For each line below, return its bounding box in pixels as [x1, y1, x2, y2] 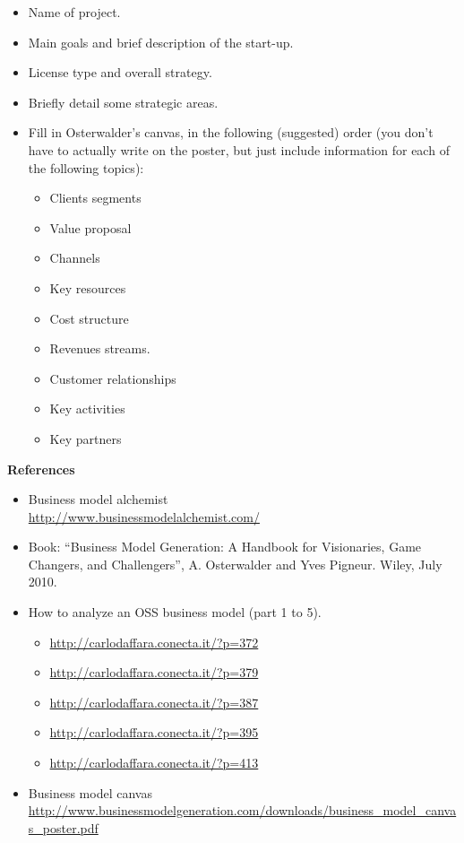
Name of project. [28, 3, 121, 21]
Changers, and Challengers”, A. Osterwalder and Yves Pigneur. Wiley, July [28, 554, 443, 573]
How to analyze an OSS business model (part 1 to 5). [28, 603, 322, 621]
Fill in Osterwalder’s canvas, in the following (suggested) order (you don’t [28, 123, 434, 142]
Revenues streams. [49, 339, 150, 358]
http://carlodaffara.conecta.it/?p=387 [49, 692, 259, 711]
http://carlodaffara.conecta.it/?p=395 [49, 723, 259, 742]
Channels [49, 248, 100, 267]
